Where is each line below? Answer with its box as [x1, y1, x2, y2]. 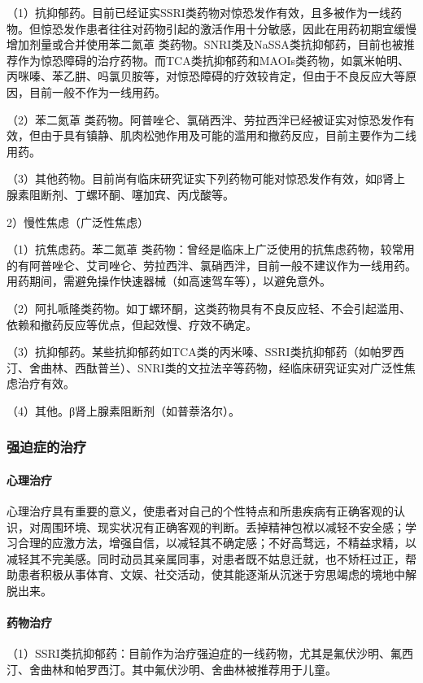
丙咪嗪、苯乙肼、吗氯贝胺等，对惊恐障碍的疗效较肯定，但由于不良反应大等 [7, 67, 405, 85]
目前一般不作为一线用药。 [28, 83, 166, 100]
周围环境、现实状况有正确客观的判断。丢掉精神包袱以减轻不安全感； [40, 518, 405, 535]
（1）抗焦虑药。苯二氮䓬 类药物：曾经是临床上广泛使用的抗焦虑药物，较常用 [7, 241, 415, 258]
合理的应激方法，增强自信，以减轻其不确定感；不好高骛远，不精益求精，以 [17, 534, 416, 551]
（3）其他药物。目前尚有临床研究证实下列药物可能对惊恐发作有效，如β [7, 170, 383, 187]
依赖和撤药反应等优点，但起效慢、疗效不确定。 [7, 315, 257, 333]
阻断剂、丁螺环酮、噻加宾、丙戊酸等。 [28, 185, 234, 202]
